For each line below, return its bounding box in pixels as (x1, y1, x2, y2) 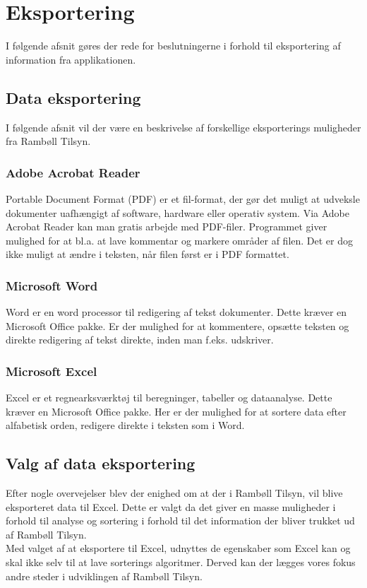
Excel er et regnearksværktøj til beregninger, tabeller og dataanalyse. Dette (6, 390, 332, 405)
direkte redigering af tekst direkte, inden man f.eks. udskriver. (6, 332, 274, 347)
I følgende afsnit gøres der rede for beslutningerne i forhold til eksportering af (6, 38, 341, 53)
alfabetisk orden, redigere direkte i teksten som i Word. (6, 418, 245, 433)
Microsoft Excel (6, 362, 97, 380)
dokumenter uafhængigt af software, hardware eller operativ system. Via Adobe (6, 205, 349, 220)
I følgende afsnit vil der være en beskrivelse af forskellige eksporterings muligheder (6, 119, 361, 134)
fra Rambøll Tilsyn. (6, 134, 91, 148)
